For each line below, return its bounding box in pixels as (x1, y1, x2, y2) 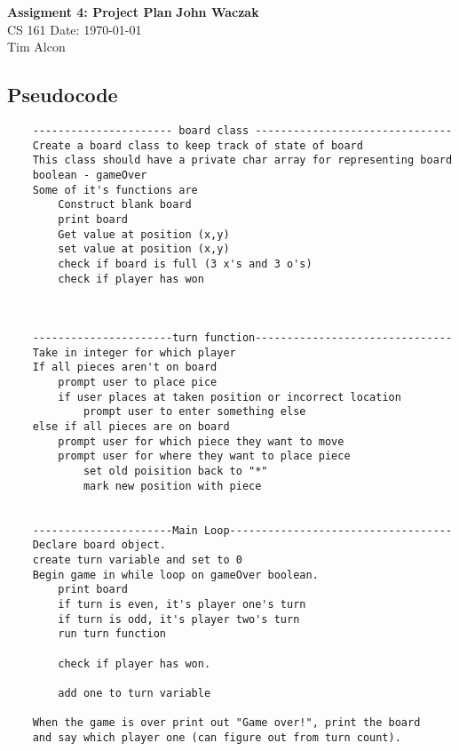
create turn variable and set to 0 (32, 554, 242, 567)
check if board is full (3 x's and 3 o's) (58, 257, 313, 270)
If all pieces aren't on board (32, 361, 218, 374)
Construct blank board (58, 198, 192, 212)
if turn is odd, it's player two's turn (58, 612, 300, 626)
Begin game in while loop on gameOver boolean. (32, 568, 319, 581)
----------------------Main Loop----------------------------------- (32, 523, 453, 537)
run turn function (58, 627, 166, 641)
